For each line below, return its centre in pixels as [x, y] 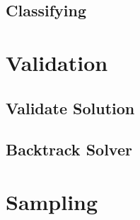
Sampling [52, 201]
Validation [57, 62]
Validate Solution [70, 108]
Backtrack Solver [69, 149]
